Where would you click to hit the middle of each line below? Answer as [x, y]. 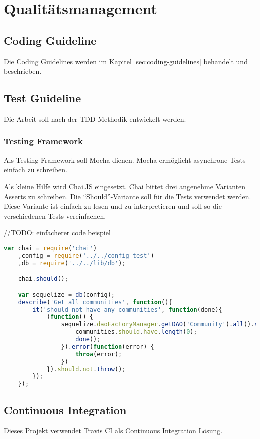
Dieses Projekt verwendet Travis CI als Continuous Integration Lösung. [113, 431]
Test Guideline [43, 98]
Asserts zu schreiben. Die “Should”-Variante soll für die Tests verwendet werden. [128, 196]
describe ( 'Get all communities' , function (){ [95, 302]
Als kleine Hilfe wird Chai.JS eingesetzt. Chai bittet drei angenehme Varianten [125, 186]
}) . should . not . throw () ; [86, 369]
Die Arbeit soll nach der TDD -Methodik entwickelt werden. [95, 118]
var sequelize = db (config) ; [66, 295]
